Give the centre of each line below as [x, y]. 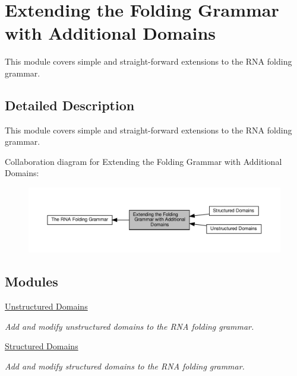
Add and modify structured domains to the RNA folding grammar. [125, 366]
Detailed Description [70, 105]
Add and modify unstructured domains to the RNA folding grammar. [129, 326]
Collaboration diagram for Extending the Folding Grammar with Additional [143, 161]
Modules [31, 281]
